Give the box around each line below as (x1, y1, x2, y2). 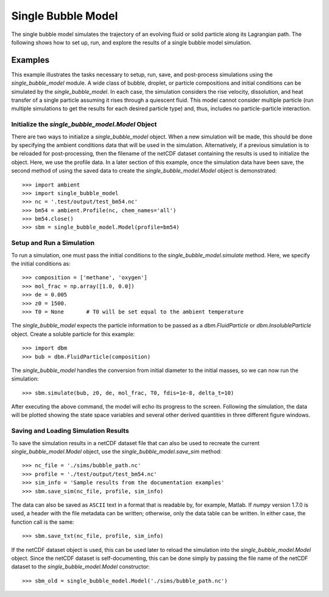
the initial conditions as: (11, 260, 71, 267)
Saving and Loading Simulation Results (11, 427, 129, 435)
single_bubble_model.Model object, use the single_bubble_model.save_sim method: (11, 448, 222, 455)
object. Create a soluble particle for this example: (11, 330, 135, 338)
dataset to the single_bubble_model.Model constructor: (11, 563, 150, 570)
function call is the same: (11, 518, 74, 526)
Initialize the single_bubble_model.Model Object (11, 120, 157, 129)
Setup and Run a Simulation (11, 238, 94, 247)
